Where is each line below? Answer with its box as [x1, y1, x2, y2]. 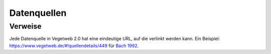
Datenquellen [9, 7, 67, 18]
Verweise [9, 22, 42, 31]
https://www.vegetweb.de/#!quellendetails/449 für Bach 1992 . [9, 43, 139, 49]
